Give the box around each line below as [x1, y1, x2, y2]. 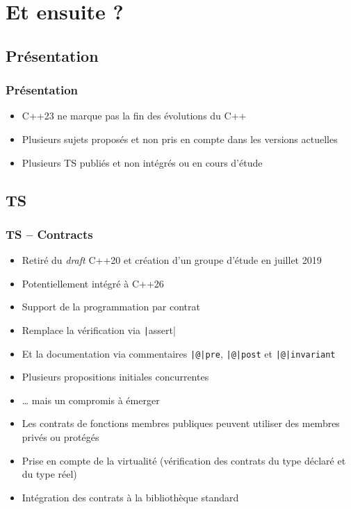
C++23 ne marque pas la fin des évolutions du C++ [22, 108, 247, 123]
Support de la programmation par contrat [22, 299, 200, 314]
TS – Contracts [6, 225, 93, 242]
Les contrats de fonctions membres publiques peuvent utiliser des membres [22, 416, 340, 431]
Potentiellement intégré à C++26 [22, 276, 164, 290]
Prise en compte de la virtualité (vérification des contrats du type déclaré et [22, 453, 346, 467]
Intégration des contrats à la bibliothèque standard [22, 490, 239, 504]
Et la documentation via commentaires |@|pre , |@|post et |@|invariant [22, 346, 336, 360]
